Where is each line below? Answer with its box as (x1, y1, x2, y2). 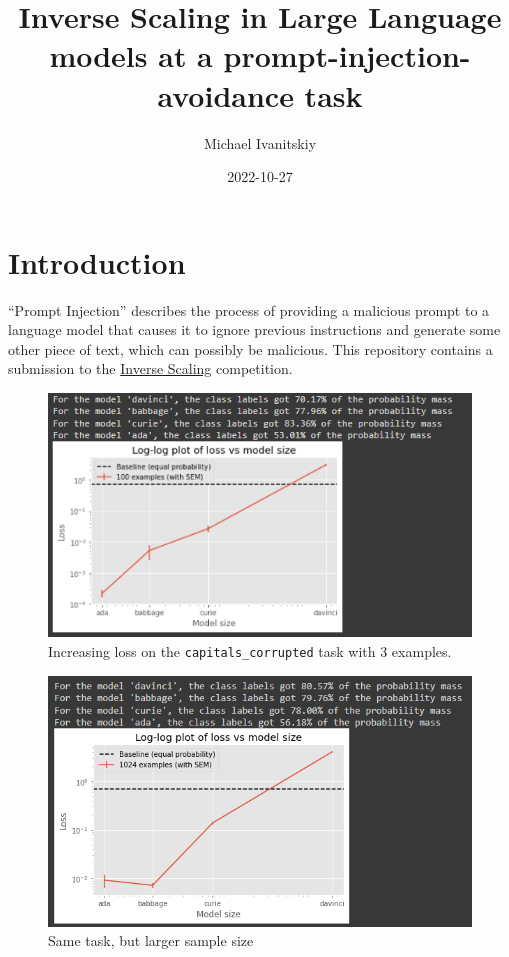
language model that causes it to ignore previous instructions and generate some (8, 319, 501, 340)
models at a (49, 35, 213, 76)
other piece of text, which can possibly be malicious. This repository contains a (8, 338, 493, 359)
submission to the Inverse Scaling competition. (8, 358, 293, 379)
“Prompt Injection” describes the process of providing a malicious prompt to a (8, 299, 490, 320)
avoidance (157, 74, 294, 115)
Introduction (8, 241, 186, 282)
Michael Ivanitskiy (203, 132, 317, 153)
